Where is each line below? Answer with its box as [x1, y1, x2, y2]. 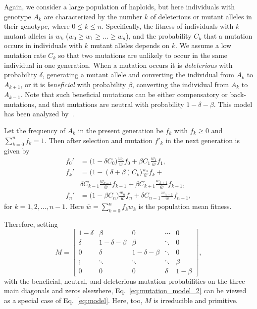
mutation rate [4, 50, 46, 60]
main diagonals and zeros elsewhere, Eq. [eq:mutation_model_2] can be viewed [4, 285, 247, 296]
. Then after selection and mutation [44, 135, 153, 145]
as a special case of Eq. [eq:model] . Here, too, [4, 295, 143, 305]
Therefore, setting [4, 218, 58, 229]
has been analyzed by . [4, 108, 74, 119]
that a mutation [204, 30, 253, 41]
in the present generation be [78, 125, 163, 135]
